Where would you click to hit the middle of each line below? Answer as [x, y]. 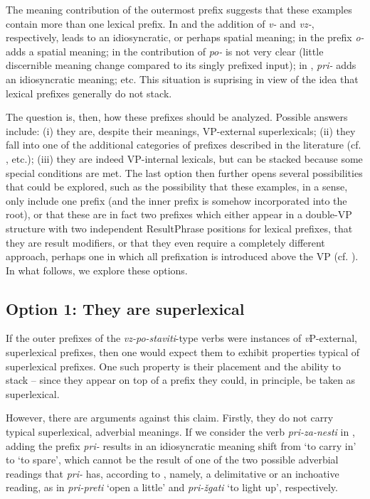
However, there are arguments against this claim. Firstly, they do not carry [170, 418]
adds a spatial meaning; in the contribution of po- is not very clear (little [165, 51]
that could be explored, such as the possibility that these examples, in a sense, [177, 187]
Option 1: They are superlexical [125, 308]
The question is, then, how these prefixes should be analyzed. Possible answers [177, 117]
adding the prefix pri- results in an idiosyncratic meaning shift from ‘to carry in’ [181, 445]
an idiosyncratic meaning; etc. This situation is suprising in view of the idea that [182, 79]
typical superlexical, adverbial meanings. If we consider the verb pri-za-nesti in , [180, 432]
